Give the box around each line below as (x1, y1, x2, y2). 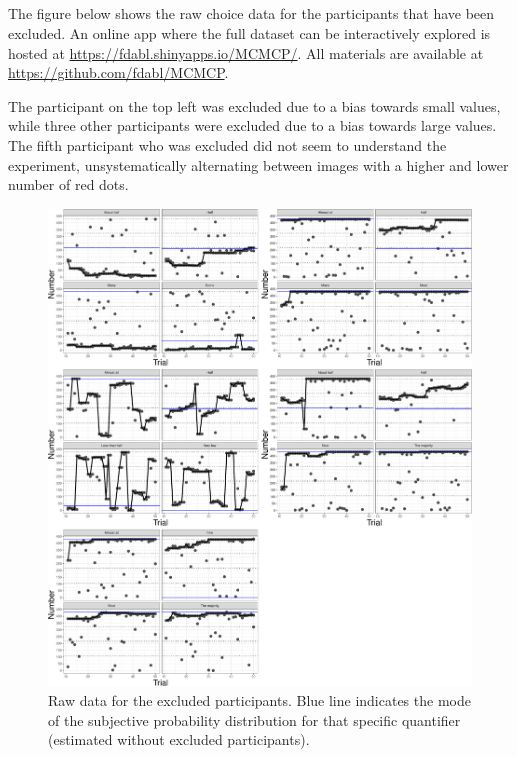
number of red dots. (8, 174, 129, 195)
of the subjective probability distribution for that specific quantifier (48, 709, 461, 730)
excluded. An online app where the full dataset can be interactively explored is (8, 22, 491, 43)
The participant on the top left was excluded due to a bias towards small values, (8, 95, 501, 116)
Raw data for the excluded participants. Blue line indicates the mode (48, 689, 471, 710)
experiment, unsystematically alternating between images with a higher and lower (8, 154, 509, 175)
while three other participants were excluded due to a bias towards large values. (8, 115, 497, 136)
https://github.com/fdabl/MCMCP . (8, 62, 229, 83)
